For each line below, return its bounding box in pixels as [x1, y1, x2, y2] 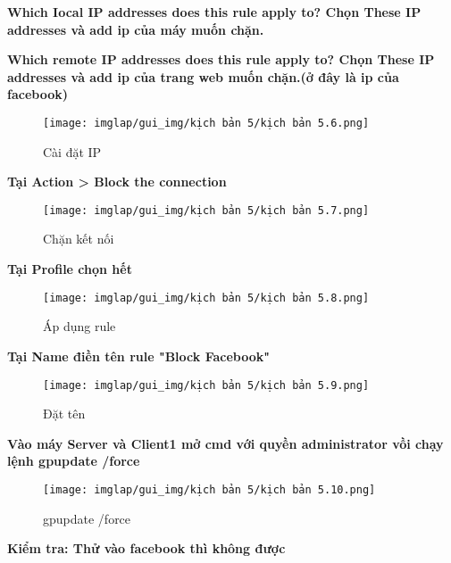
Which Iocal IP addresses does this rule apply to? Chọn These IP [7, 3, 422, 21]
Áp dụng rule [43, 317, 116, 335]
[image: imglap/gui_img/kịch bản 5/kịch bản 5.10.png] [43, 483, 376, 496]
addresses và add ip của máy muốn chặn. [7, 20, 264, 38]
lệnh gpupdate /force [7, 451, 140, 470]
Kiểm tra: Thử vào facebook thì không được [7, 539, 286, 558]
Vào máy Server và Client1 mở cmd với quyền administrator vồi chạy [7, 434, 444, 452]
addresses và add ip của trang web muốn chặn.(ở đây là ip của [7, 67, 399, 86]
